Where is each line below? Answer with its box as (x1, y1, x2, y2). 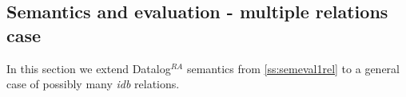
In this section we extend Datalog (6, 60, 171, 76)
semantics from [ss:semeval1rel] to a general (186, 60, 400, 76)
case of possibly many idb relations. (6, 76, 180, 92)
